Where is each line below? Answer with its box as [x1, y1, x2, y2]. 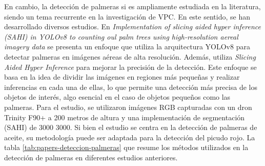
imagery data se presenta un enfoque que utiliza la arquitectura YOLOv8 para [4, 41, 250, 52]
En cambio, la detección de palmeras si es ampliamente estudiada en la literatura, [4, 1, 261, 11]
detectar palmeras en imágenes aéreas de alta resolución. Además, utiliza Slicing [4, 51, 256, 62]
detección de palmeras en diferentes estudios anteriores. [4, 152, 178, 162]
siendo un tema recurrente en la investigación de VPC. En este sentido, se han [4, 11, 250, 22]
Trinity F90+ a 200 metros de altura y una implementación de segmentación [4, 112, 245, 122]
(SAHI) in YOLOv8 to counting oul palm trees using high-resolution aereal [4, 31, 238, 42]
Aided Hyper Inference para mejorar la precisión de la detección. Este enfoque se [4, 61, 257, 72]
